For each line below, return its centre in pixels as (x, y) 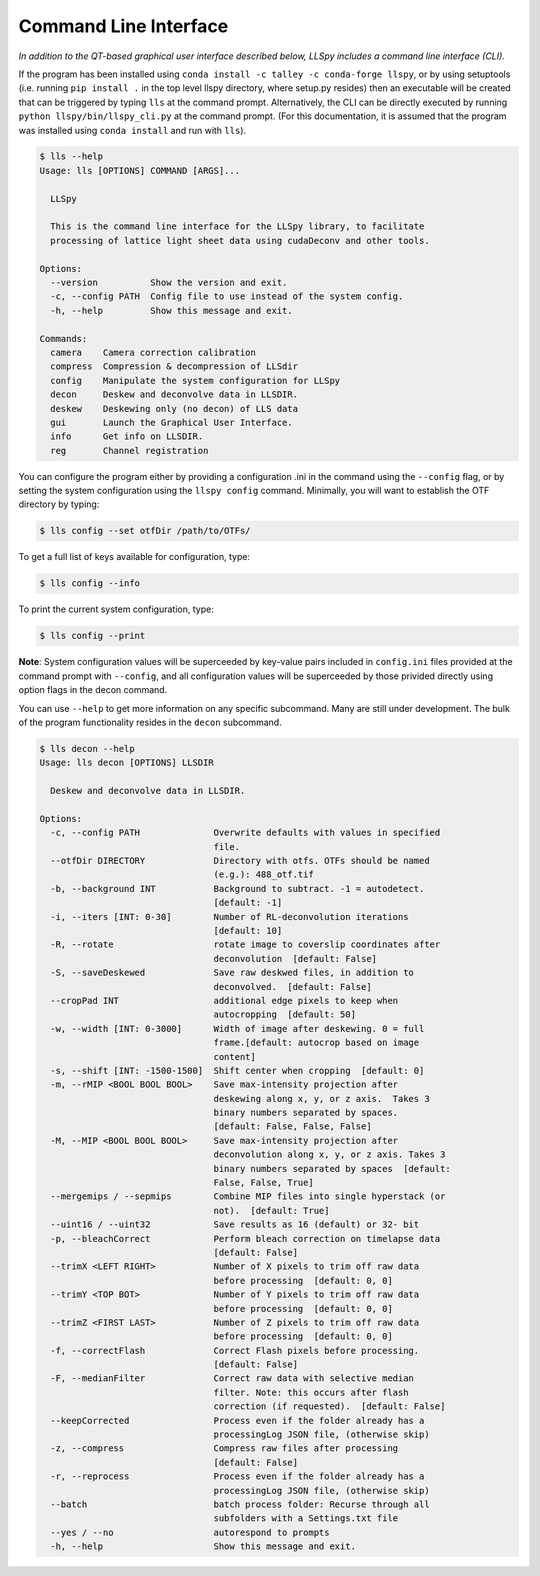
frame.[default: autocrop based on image (316, 1043)
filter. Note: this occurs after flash (311, 1392)
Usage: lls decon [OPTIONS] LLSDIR (126, 763)
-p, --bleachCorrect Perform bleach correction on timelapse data (245, 1238)
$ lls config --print (92, 636)
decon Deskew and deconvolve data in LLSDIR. (174, 394)
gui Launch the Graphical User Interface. (172, 422)
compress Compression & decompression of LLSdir (174, 366)
